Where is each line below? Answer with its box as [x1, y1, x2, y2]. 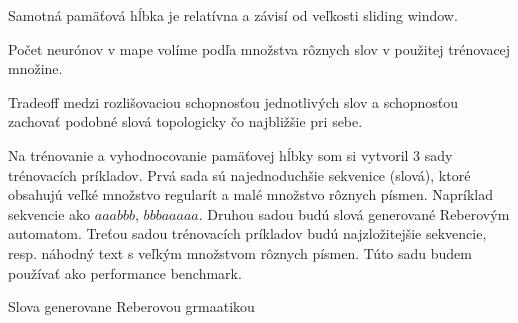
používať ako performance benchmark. [8, 262, 242, 283]
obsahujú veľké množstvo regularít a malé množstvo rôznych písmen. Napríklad [8, 184, 494, 205]
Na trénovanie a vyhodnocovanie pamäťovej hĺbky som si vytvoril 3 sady [8, 144, 453, 165]
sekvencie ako [8, 203, 91, 224]
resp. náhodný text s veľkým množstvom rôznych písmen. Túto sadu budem [8, 242, 473, 263]
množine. [8, 58, 63, 79]
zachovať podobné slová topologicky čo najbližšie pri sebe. [8, 111, 363, 132]
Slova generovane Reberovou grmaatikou [8, 296, 255, 317]
